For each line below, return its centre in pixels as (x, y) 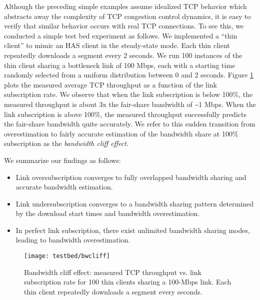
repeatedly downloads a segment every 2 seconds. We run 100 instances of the (123, 55)
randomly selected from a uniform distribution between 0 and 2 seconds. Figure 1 (129, 75)
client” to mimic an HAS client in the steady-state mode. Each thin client (117, 45)
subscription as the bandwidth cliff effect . (66, 143)
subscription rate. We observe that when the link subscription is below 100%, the (128, 94)
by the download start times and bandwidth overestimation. (108, 213)
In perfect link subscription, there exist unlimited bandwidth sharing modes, (133, 230)
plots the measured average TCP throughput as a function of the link (111, 84)
